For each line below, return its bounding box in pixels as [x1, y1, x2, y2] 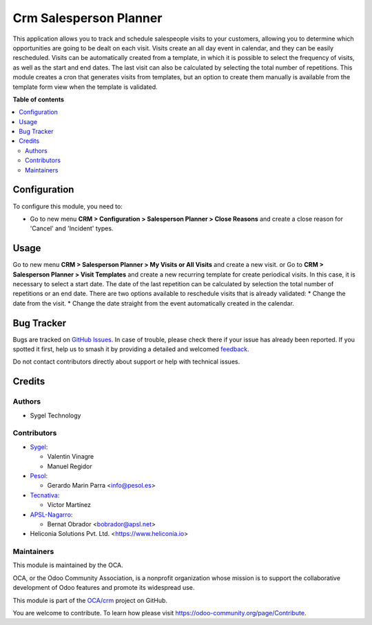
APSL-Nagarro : [30, 510, 73, 519]
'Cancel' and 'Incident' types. [30, 224, 114, 232]
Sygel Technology [30, 411, 81, 419]
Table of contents [12, 95, 65, 103]
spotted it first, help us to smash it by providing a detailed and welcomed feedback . [12, 345, 249, 353]
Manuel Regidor [47, 462, 92, 470]
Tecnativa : [30, 490, 60, 499]
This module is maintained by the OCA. [12, 561, 123, 569]
